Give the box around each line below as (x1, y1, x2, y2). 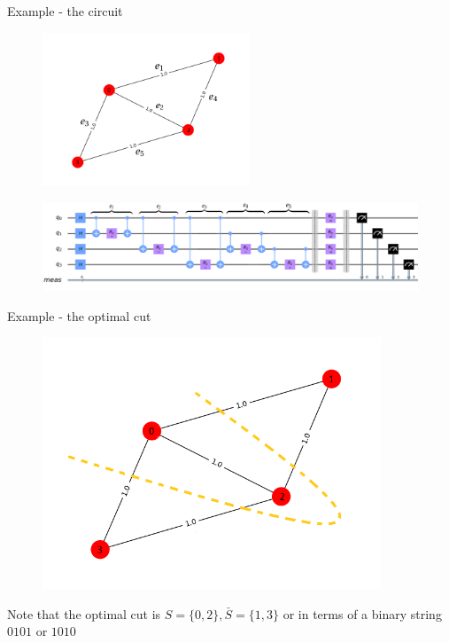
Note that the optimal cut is (7, 604, 161, 623)
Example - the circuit (7, 2, 123, 20)
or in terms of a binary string (283, 604, 442, 623)
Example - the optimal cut (7, 306, 151, 325)
